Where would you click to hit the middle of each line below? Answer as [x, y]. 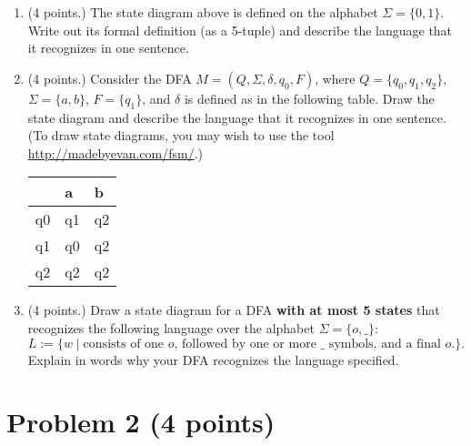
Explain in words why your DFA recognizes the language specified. [213, 359]
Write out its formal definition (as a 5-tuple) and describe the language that [240, 30]
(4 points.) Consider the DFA [110, 78]
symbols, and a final [385, 344]
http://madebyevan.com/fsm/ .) [115, 152]
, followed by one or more [245, 344]
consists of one [124, 344]
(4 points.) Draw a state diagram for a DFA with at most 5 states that [234, 310]
